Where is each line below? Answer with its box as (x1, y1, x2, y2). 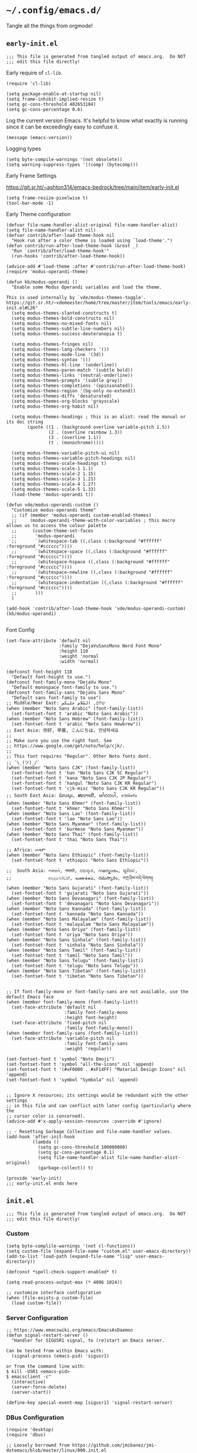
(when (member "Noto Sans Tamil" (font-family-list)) (6, 947, 142, 953)
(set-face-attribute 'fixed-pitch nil (11, 1019, 107, 1026)
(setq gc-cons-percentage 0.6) (6, 106, 83, 113)
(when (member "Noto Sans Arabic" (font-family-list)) (6, 705, 144, 711)
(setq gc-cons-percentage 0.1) (37, 1149, 115, 1155)
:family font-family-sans (64, 1040, 128, 1047)
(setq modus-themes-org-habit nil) (11, 403, 99, 409)
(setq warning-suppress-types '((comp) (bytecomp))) (6, 162, 139, 168)
